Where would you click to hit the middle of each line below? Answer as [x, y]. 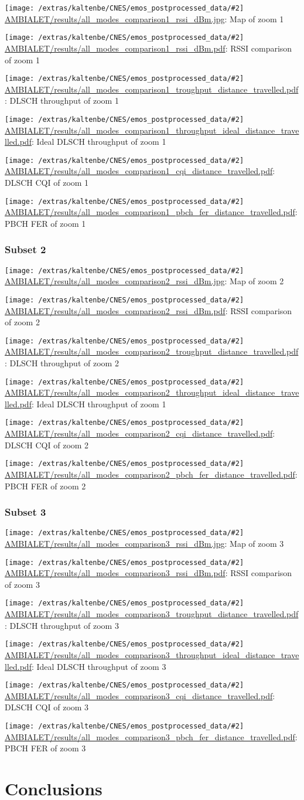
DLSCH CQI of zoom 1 [47, 183]
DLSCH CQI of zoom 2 [47, 445]
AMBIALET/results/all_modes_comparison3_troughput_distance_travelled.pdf [152, 614]
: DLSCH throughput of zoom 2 [62, 363]
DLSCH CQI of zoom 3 [47, 707]
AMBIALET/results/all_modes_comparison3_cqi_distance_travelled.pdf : [140, 695]
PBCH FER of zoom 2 [45, 486]
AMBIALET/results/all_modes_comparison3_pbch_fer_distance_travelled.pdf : [151, 736]
